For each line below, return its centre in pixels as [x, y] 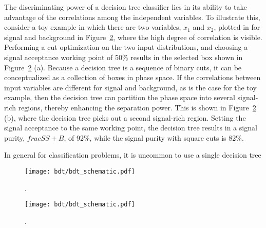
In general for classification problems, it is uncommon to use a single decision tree [133, 155]
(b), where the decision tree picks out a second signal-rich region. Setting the [125, 117]
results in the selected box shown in [187, 57]
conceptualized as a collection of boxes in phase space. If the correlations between [132, 77]
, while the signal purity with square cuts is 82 [163, 137]
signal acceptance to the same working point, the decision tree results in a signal [131, 128]
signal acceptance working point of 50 [63, 57]
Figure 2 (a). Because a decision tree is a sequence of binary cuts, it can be [123, 67]
